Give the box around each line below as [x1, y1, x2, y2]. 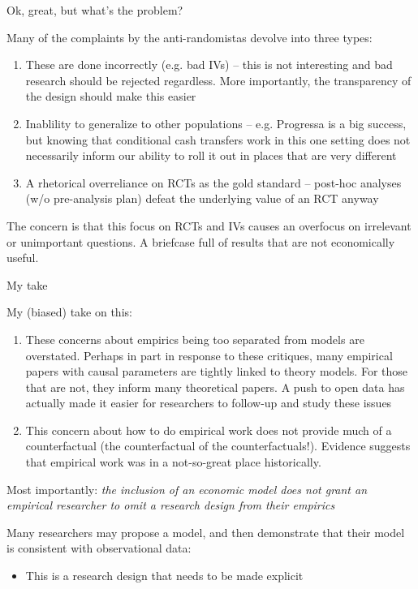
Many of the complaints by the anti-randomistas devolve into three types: [6, 28, 373, 45]
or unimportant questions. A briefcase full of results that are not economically [6, 233, 395, 250]
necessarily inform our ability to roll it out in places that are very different [25, 147, 397, 164]
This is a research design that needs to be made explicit [25, 567, 304, 584]
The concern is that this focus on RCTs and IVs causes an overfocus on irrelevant [6, 217, 412, 234]
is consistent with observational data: [6, 540, 192, 557]
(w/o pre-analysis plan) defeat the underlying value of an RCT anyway [25, 190, 379, 207]
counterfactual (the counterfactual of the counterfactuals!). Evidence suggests [25, 437, 411, 454]
